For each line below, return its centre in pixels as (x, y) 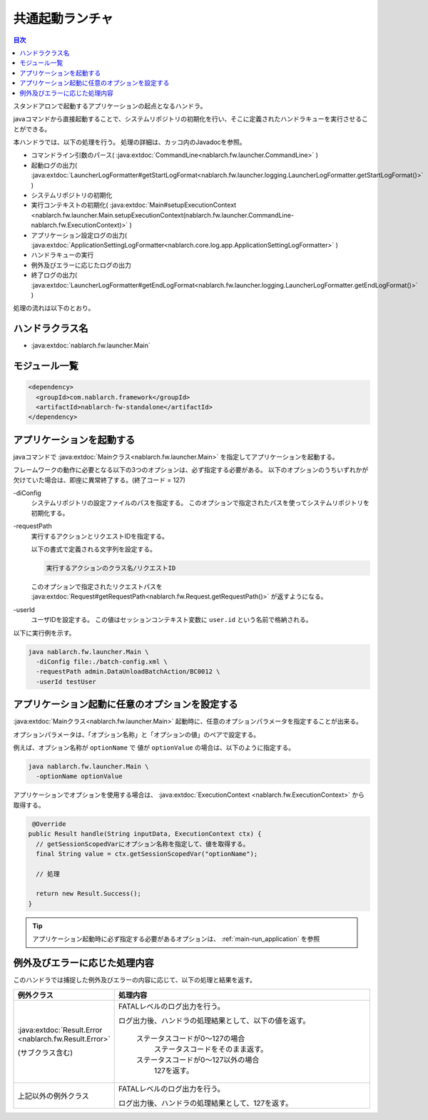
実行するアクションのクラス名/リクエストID (111, 568)
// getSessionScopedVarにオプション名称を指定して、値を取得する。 (143, 844)
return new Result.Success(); (89, 894)
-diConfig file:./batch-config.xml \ (102, 661)
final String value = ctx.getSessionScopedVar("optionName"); (147, 854)
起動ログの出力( (54, 165)
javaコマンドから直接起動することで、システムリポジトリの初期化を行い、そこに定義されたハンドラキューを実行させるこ (191, 119)
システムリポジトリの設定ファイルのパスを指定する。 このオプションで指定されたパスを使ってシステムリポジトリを (200, 503)
